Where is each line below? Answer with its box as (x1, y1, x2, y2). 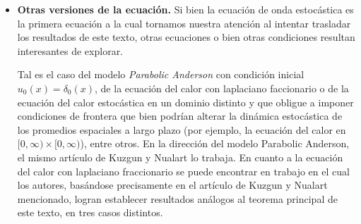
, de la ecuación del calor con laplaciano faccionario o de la (95, 80, 349, 95)
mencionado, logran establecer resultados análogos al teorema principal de (17, 191, 338, 206)
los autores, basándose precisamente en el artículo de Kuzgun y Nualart (17, 178, 328, 192)
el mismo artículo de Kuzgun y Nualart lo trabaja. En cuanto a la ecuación (17, 149, 343, 164)
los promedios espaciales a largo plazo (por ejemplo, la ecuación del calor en (17, 122, 346, 137)
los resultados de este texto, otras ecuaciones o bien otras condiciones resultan (17, 30, 355, 44)
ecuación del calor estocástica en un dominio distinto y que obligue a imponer (17, 94, 354, 109)
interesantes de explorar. (17, 43, 124, 58)
